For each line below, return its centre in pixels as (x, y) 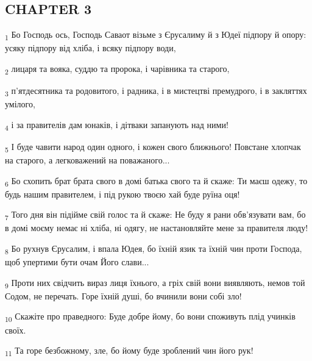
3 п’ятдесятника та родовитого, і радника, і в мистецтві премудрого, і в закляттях (156, 91)
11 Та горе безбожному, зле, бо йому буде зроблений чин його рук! (129, 351)
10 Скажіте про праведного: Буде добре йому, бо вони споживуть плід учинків (150, 317)
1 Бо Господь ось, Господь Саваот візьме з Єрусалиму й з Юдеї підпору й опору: (156, 35)
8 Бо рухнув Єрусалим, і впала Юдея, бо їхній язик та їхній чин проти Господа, (154, 249)
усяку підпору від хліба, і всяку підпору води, (90, 48)
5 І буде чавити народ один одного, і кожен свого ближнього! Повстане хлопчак (153, 147)
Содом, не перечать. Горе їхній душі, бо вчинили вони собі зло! (123, 295)
